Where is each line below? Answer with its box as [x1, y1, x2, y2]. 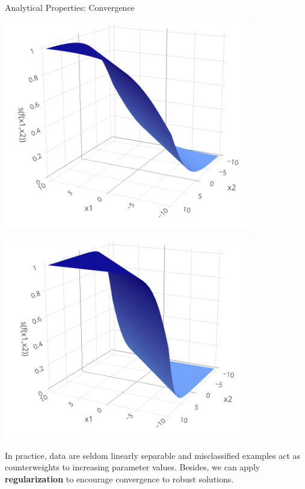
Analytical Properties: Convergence [5, 1, 135, 13]
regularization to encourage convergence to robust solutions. [5, 472, 234, 485]
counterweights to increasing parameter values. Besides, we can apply [5, 461, 260, 473]
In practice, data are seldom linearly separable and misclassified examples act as [5, 449, 301, 461]
